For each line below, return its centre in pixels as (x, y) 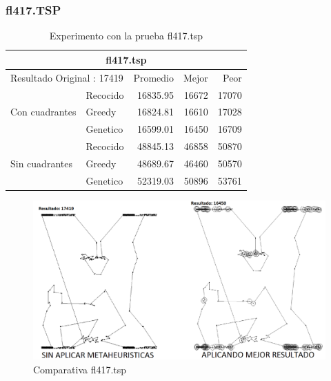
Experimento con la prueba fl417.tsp (126, 36)
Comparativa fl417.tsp (80, 370)
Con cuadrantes (43, 112)
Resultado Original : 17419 (67, 77)
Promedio (154, 77)
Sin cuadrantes (41, 163)
